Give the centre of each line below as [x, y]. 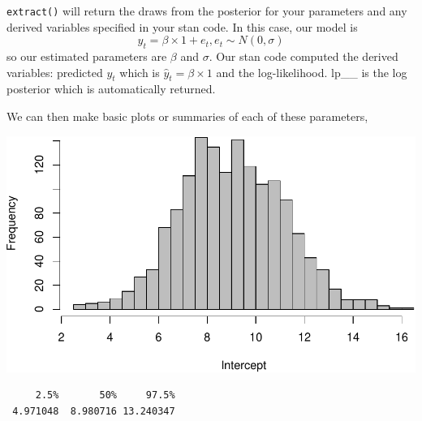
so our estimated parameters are [87, 56]
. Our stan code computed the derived [304, 56]
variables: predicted [55, 72]
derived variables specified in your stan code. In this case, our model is [182, 26]
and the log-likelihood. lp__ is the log [312, 72]
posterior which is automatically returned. [111, 89]
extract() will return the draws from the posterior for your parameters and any [207, 11]
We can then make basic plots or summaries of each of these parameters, [187, 116]
